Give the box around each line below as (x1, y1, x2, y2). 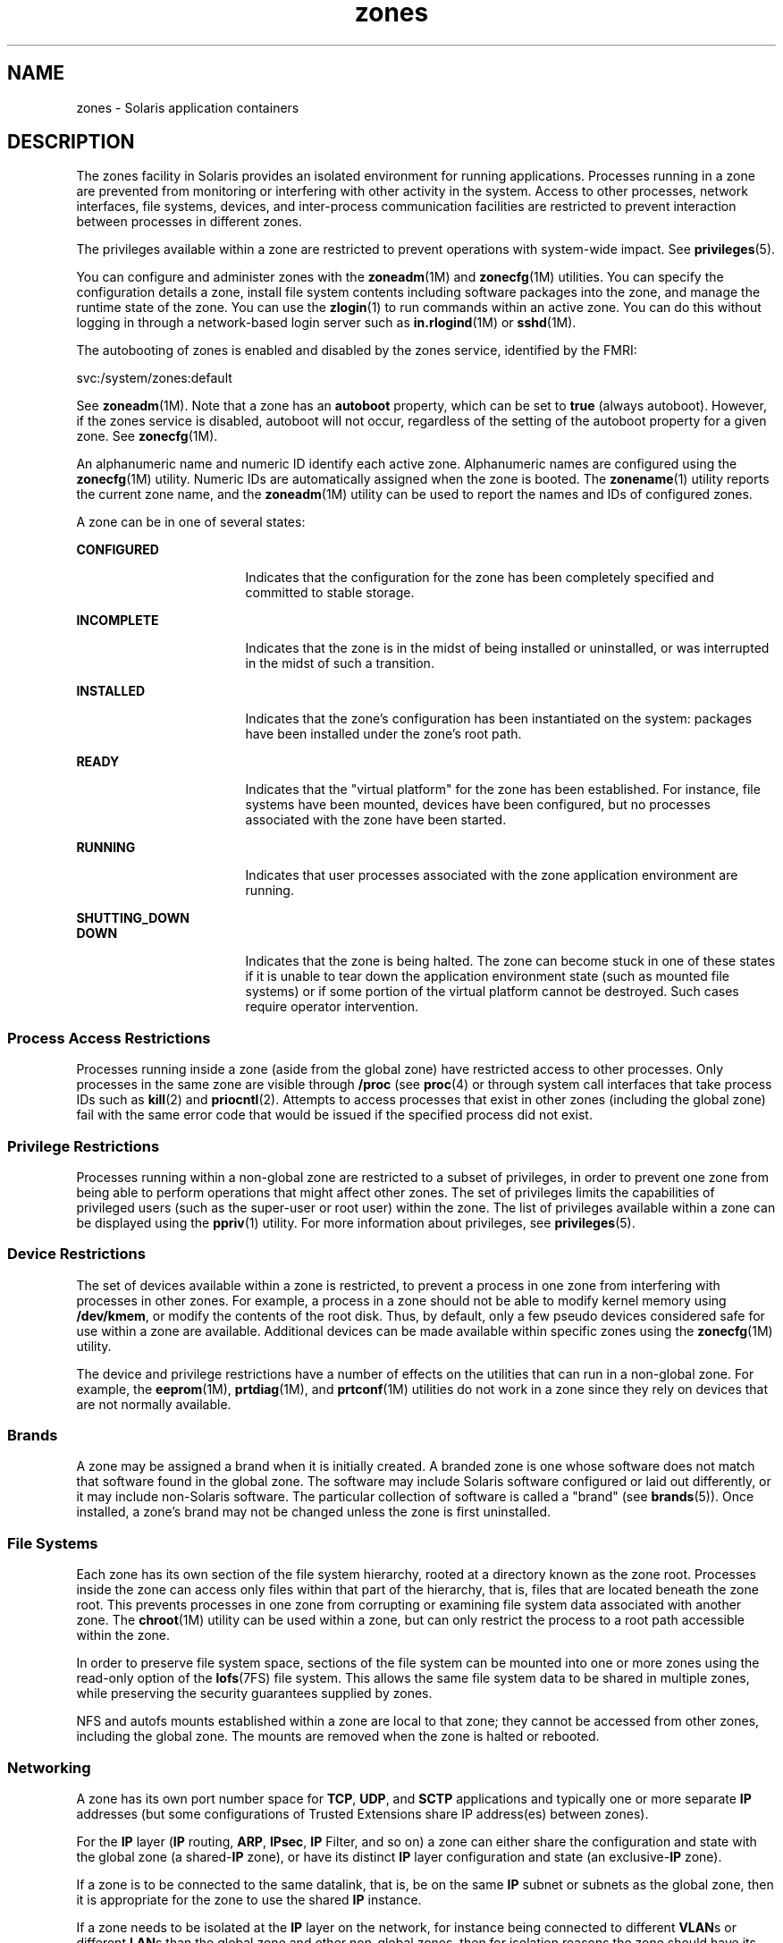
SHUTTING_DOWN (76, 910, 189, 926)
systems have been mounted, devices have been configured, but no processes (245, 797, 711, 813)
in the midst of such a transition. (245, 655, 434, 672)
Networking (7, 1758, 91, 1777)
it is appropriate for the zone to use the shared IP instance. (76, 1891, 422, 1907)
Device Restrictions (7, 1245, 146, 1263)
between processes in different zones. (76, 214, 302, 230)
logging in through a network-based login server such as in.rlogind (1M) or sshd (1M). (76, 315, 577, 331)
